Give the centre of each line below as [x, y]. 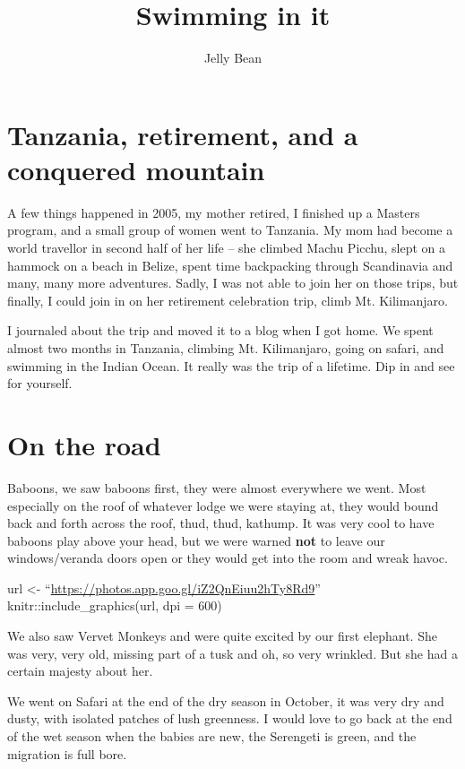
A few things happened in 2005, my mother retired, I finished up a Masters [214, 212]
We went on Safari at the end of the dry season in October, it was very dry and [226, 700]
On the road [84, 444]
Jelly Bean [233, 58]
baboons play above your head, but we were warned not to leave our [196, 540]
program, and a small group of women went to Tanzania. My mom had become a [230, 230]
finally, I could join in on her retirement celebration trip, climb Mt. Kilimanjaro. [228, 300]
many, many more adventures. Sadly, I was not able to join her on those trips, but [233, 283]
